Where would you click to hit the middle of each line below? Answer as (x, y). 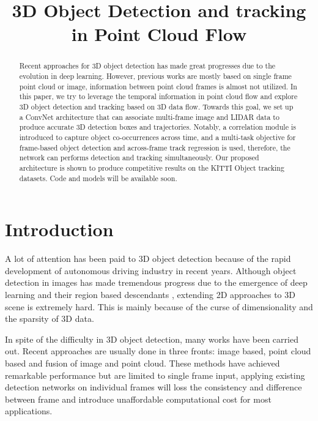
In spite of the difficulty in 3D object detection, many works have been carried (152, 339)
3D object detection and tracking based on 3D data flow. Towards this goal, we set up (156, 106)
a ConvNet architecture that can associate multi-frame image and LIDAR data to (149, 117)
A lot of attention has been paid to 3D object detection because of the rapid (148, 259)
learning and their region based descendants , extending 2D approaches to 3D (150, 294)
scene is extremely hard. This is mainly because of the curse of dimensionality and (159, 306)
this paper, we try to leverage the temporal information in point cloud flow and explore (158, 96)
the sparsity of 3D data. (50, 319)
